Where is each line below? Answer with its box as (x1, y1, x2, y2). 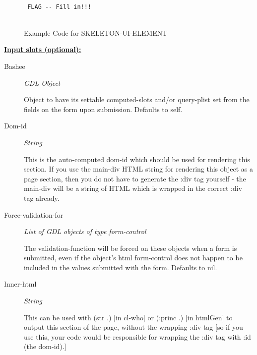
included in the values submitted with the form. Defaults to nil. (24, 262, 217, 272)
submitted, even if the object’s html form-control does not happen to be (24, 252, 243, 263)
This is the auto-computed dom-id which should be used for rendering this (24, 154, 250, 164)
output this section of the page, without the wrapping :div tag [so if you (24, 322, 243, 332)
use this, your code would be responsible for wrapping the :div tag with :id (24, 331, 251, 342)
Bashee (4, 60, 25, 71)
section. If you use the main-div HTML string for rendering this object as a (24, 164, 253, 174)
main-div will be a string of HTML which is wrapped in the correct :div (24, 183, 242, 193)
